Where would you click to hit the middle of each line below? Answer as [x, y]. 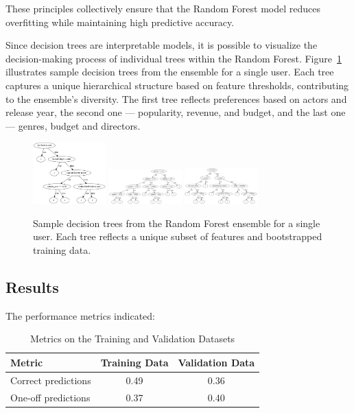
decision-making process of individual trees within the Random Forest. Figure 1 [174, 58]
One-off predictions [50, 397]
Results [32, 286]
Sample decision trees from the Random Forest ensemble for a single [177, 223]
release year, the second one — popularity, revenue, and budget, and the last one [176, 112]
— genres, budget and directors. [73, 125]
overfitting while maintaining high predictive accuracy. [120, 22]
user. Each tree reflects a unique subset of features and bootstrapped [178, 236]
